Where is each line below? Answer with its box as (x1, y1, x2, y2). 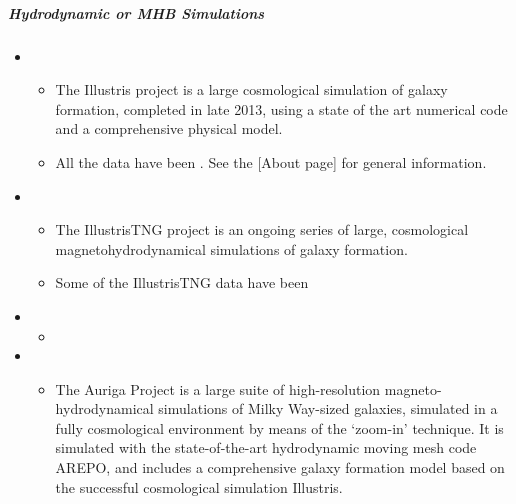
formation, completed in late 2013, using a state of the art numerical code (55, 98, 508, 119)
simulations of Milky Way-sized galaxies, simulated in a (158, 398, 498, 419)
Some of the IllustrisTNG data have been (55, 272, 309, 293)
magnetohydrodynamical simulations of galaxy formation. (55, 238, 408, 259)
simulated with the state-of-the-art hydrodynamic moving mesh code (55, 437, 477, 458)
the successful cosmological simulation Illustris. (55, 476, 343, 497)
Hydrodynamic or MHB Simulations (8, 2, 265, 23)
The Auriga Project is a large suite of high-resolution (55, 378, 381, 399)
